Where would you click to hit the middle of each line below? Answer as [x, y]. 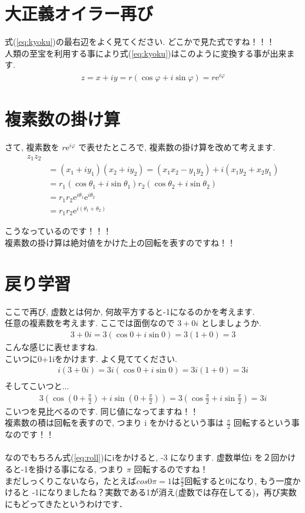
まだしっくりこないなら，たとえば [71, 480]
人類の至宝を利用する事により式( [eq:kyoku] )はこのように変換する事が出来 [146, 53]
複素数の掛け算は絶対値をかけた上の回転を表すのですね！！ [120, 242]
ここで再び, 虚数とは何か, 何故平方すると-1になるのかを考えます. [130, 311]
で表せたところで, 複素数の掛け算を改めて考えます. [177, 147]
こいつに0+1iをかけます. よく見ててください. [91, 358]
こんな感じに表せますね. [51, 346]
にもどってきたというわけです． [66, 504]
